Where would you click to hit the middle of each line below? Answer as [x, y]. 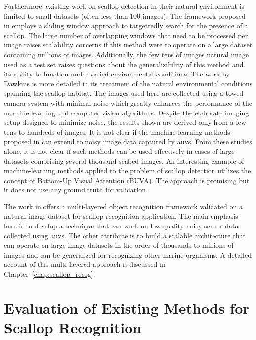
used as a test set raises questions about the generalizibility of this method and [124, 64]
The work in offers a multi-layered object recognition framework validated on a [123, 206]
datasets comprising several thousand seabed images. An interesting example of [124, 161]
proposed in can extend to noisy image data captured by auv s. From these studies [128, 141]
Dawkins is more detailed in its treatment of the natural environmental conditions [128, 83]
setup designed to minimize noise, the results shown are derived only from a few [125, 122]
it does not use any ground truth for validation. [76, 190]
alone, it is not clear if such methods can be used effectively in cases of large [119, 151]
